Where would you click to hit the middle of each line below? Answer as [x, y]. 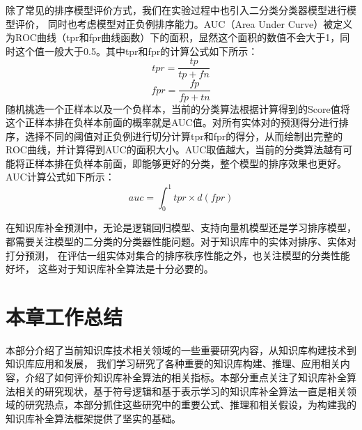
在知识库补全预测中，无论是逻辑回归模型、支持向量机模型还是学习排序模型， [181, 228]
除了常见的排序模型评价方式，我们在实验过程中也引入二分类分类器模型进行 [176, 10]
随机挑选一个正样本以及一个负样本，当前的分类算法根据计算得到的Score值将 [178, 108]
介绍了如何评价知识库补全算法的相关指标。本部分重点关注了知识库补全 [186, 377]
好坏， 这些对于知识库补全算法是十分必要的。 [110, 269]
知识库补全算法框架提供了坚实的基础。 [93, 418]
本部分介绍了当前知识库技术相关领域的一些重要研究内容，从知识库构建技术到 [181, 350]
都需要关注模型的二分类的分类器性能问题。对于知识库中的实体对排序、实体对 [181, 241]
